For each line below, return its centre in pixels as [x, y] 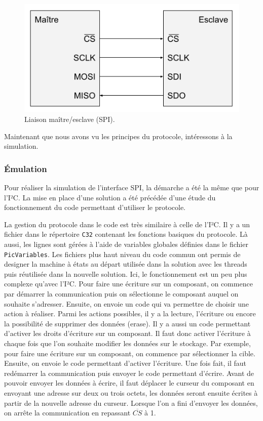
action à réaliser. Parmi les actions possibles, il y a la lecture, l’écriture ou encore [130, 313]
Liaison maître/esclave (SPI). [70, 119]
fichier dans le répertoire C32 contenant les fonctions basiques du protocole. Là [126, 234]
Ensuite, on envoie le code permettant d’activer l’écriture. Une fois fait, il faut [125, 363]
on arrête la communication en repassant [67, 413]
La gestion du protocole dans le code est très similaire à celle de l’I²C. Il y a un [127, 224]
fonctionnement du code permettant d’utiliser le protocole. [95, 207]
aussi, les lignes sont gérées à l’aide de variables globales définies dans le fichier [126, 244]
